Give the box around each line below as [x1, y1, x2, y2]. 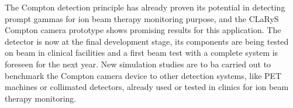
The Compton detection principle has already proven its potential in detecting [5, 1, 285, 13]
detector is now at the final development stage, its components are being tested [5, 35, 289, 47]
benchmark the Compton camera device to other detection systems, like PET [5, 69, 282, 81]
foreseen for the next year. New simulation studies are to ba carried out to [5, 57, 271, 70]
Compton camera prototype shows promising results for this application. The [5, 24, 281, 36]
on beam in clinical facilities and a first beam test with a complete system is [5, 46, 278, 59]
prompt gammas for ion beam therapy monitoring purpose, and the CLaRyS [5, 12, 279, 24]
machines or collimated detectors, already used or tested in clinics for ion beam [5, 81, 289, 93]
